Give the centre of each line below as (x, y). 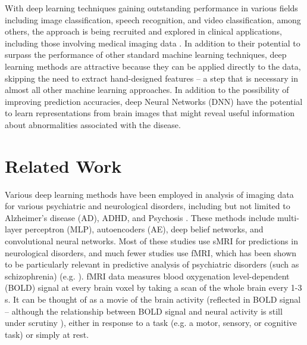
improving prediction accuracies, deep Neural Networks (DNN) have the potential (154, 101)
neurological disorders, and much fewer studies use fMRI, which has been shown (151, 252)
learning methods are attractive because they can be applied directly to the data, (153, 66)
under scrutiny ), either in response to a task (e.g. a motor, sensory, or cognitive (151, 323)
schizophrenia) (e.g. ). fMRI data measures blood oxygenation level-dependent (147, 276)
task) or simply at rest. (47, 334)
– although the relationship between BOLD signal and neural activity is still (144, 311)
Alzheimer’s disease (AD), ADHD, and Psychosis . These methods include (140, 217)
